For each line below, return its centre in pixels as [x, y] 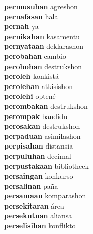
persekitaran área [34, 205]
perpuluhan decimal [38, 155]
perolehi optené [30, 96]
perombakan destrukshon [46, 106]
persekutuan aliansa [38, 215]
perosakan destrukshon [42, 126]
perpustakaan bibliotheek [46, 166]
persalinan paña [31, 185]
